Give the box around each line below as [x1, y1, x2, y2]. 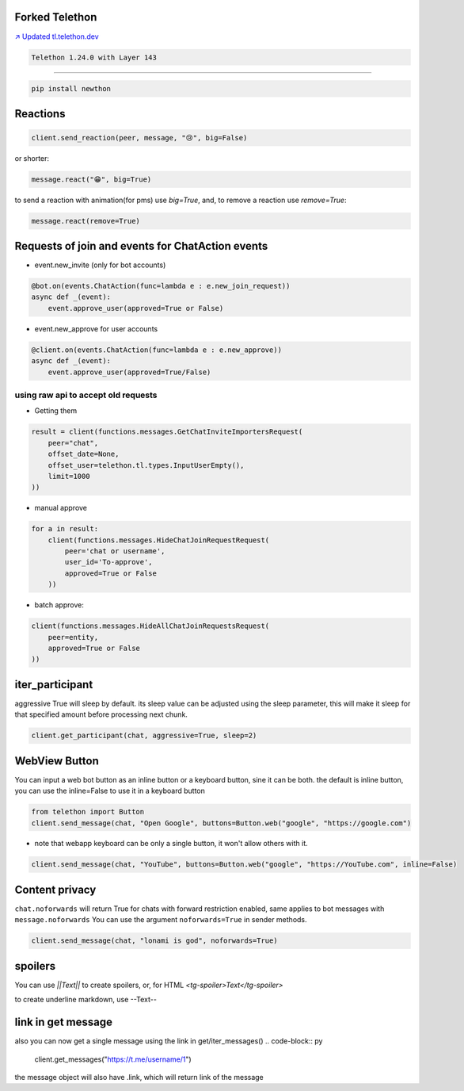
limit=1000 [48, 472, 90, 480]
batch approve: [34, 600, 85, 610]
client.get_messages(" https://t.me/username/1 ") [34, 1055, 192, 1064]
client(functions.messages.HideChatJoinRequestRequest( [48, 535, 270, 545]
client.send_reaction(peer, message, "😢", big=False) [31, 133, 248, 142]
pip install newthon [31, 84, 111, 94]
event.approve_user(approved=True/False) [48, 367, 211, 377]
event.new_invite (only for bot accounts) [34, 260, 166, 270]
